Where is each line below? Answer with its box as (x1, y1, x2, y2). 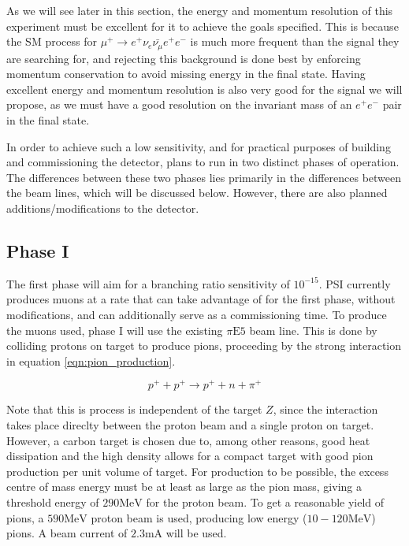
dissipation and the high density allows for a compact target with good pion (6, 448, 374, 464)
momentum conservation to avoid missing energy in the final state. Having (6, 65, 366, 82)
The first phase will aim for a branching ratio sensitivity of (6, 275, 290, 292)
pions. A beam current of (6, 525, 128, 541)
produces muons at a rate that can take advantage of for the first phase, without (6, 291, 396, 307)
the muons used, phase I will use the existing (6, 321, 223, 338)
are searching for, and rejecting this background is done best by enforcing (6, 50, 361, 66)
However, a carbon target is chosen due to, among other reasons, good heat (6, 432, 370, 448)
